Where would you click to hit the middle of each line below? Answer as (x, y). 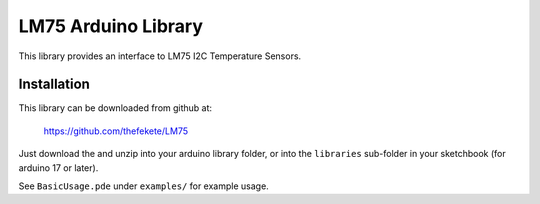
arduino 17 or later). (58, 167)
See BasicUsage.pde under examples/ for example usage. (143, 186)
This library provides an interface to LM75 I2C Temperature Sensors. (160, 56)
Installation (54, 84)
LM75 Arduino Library (111, 26)
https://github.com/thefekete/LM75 (116, 131)
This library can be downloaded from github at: (115, 108)
